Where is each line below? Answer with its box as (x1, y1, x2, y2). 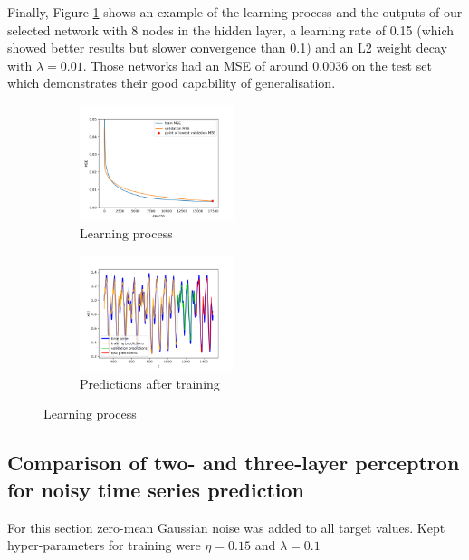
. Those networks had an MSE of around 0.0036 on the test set (82, 55, 432, 74)
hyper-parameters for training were (7, 536, 201, 555)
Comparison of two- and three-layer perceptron (7, 449, 460, 477)
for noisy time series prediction (7, 475, 305, 503)
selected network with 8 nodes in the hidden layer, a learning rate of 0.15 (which (7, 20, 455, 39)
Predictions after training (80, 373, 220, 392)
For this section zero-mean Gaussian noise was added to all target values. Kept (7, 517, 445, 536)
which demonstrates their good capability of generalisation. (7, 73, 336, 92)
